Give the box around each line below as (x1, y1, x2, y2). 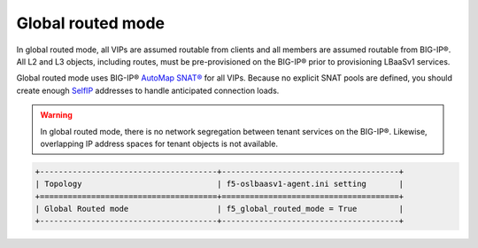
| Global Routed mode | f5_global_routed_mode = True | (35, 204, 405, 214)
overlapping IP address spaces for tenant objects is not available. (40, 138, 279, 149)
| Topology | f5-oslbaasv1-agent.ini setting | (35, 179, 405, 190)
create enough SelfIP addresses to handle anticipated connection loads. (16, 85, 280, 96)
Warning (40, 110, 73, 120)
